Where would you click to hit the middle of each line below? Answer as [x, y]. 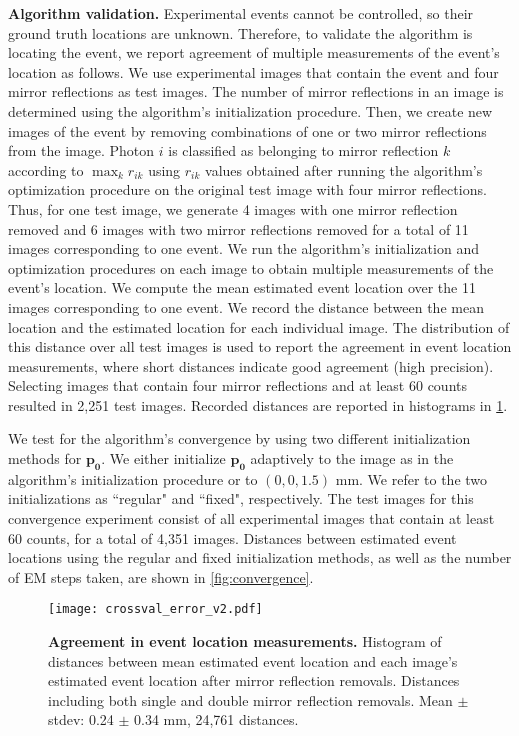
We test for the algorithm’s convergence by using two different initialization [239, 438]
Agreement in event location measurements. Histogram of [245, 641]
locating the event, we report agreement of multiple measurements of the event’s [254, 52]
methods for [45, 458]
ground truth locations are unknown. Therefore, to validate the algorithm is [240, 32]
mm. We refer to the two [411, 478]
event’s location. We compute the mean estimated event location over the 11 [242, 287]
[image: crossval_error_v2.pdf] [155, 609]
